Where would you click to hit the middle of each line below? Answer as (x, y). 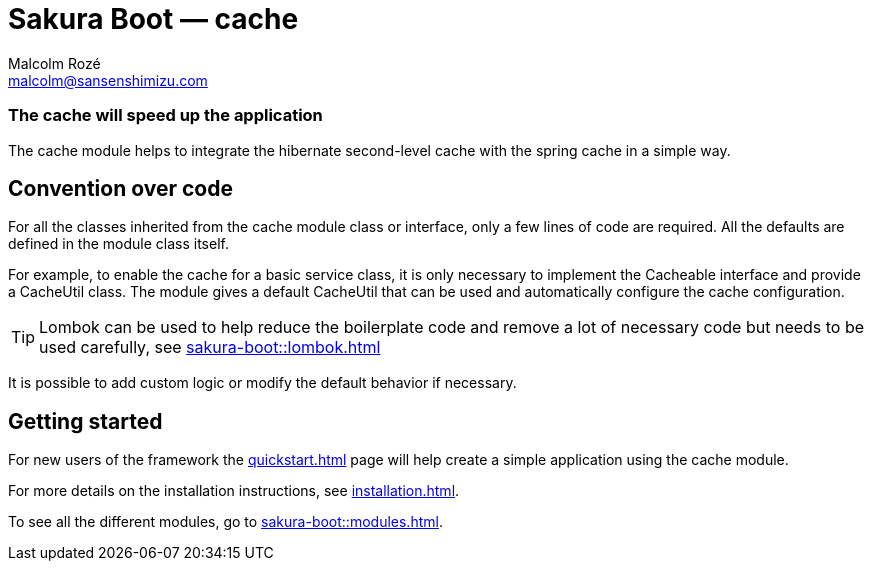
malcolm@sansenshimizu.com (108, 80)
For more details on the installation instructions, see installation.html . (234, 491)
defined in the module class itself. (118, 244)
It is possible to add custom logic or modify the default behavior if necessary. (262, 383)
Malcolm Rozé (54, 63)
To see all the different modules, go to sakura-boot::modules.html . (225, 522)
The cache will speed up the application (165, 115)
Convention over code (120, 188)
